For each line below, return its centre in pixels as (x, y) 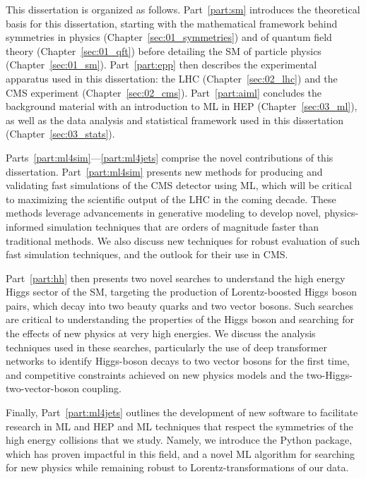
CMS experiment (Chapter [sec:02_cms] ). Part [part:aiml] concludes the (164, 92)
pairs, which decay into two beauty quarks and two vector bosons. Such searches (180, 305)
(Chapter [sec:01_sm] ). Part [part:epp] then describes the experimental (161, 65)
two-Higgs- (329, 374)
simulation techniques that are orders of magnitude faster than (183, 226)
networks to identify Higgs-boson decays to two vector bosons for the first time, (178, 361)
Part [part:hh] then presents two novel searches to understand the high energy (176, 278)
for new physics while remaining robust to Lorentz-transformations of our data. (177, 467)
